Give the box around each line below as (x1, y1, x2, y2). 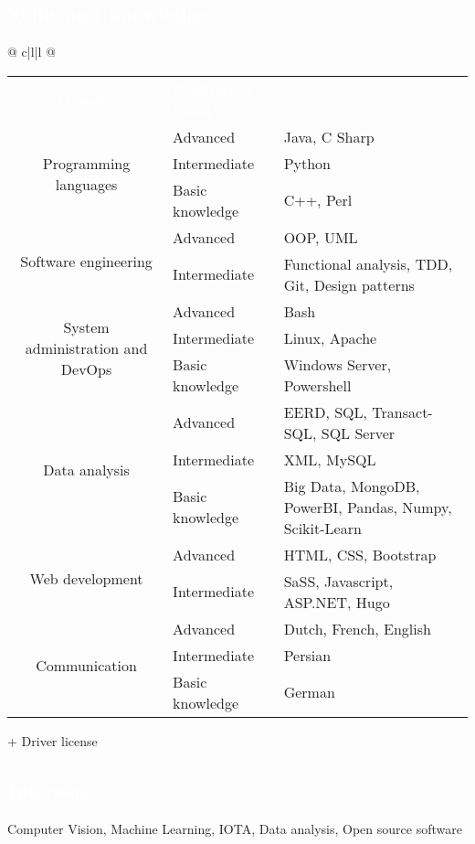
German (283, 681, 335, 703)
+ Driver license (7, 731, 98, 750)
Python (283, 152, 332, 174)
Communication (36, 655, 137, 677)
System (63, 316, 110, 338)
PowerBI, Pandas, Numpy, (283, 496, 452, 518)
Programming (42, 152, 131, 174)
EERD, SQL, (283, 401, 368, 422)
